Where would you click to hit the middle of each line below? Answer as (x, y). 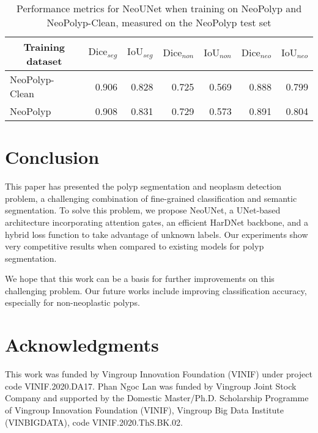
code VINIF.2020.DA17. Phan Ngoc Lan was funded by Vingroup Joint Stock (151, 386)
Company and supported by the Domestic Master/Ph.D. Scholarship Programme (157, 398)
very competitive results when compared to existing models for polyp (135, 246)
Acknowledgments (82, 345)
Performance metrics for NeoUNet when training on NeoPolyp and (159, 8)
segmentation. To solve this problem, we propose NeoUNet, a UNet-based (143, 210)
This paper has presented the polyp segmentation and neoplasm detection (143, 186)
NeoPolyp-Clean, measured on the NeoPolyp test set (159, 22)
